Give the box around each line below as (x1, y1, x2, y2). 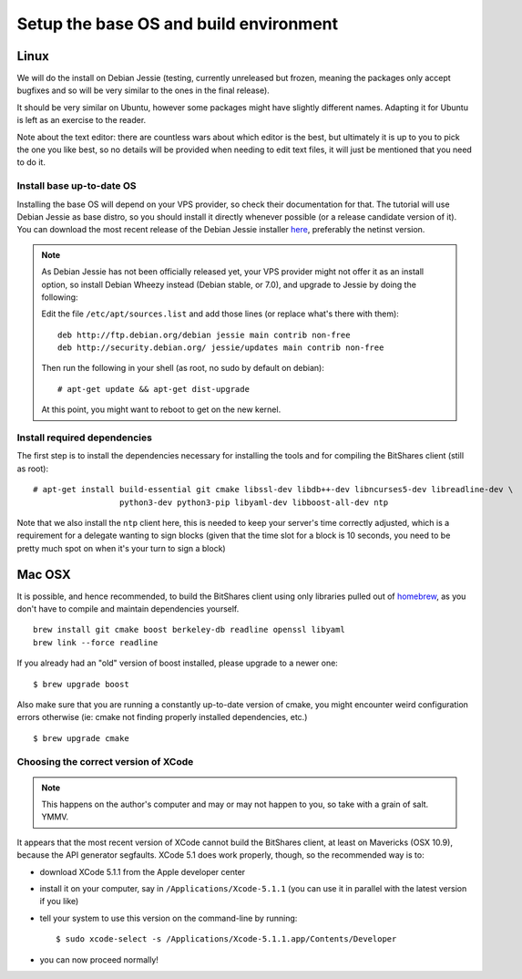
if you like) (39, 896, 79, 907)
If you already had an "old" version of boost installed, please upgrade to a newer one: (16, 657, 339, 669)
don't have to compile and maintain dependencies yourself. (16, 603, 240, 614)
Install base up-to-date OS (16, 180, 137, 192)
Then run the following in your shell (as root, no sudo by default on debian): (41, 363, 325, 374)
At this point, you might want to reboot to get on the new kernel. (41, 404, 281, 415)
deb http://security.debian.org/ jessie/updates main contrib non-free (57, 343, 384, 353)
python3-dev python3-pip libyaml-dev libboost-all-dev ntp (118, 497, 389, 508)
